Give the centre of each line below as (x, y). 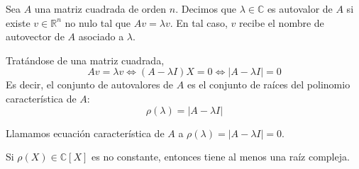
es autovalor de (300, 8)
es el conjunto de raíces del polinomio (269, 84)
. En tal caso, (199, 22)
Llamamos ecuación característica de (85, 133)
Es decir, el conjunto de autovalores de (90, 84)
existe (18, 22)
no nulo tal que (98, 22)
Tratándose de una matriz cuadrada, (85, 60)
